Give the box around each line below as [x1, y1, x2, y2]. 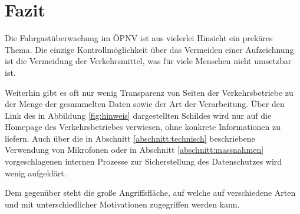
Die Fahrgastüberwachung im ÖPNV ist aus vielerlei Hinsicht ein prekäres [5, 32, 273, 44]
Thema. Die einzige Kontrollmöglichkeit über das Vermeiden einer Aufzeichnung [5, 43, 294, 55]
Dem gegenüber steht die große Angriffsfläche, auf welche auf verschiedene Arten [5, 186, 296, 199]
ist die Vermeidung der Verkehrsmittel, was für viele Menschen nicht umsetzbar [5, 55, 292, 67]
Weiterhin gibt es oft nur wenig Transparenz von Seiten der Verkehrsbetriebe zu [5, 86, 294, 98]
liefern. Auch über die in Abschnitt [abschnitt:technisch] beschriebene [5, 132, 255, 144]
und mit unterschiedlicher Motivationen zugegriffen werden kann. [5, 198, 240, 210]
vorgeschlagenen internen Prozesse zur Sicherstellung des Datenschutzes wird [5, 155, 282, 168]
